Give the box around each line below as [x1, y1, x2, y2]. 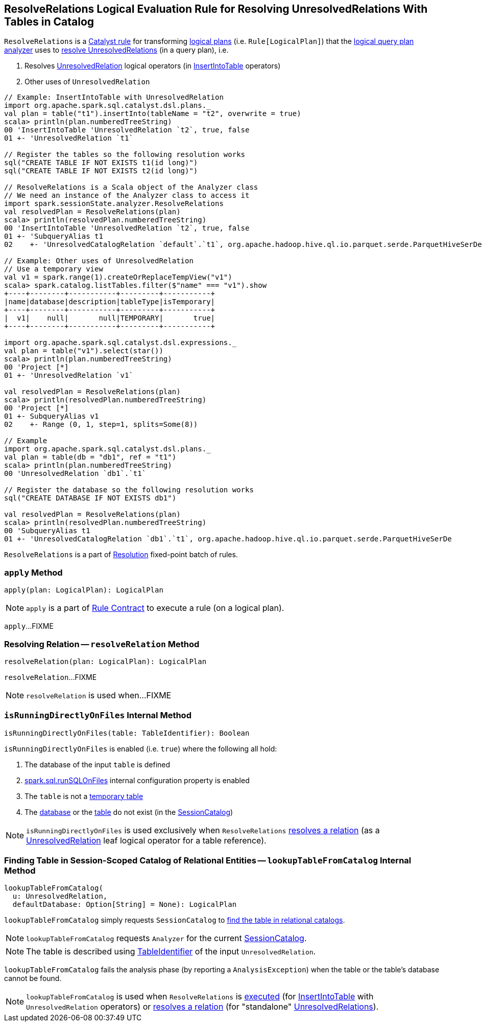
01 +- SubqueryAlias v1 [4, 412, 99, 421]
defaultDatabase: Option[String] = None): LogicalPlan [12, 900, 237, 909]
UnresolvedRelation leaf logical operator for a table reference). [26, 835, 267, 846]
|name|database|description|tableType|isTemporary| [4, 298, 215, 306]
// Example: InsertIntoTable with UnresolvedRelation [4, 93, 224, 102]
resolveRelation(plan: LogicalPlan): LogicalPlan [4, 657, 207, 666]
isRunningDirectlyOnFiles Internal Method [4, 710, 191, 721]
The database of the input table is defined [25, 760, 171, 769]
